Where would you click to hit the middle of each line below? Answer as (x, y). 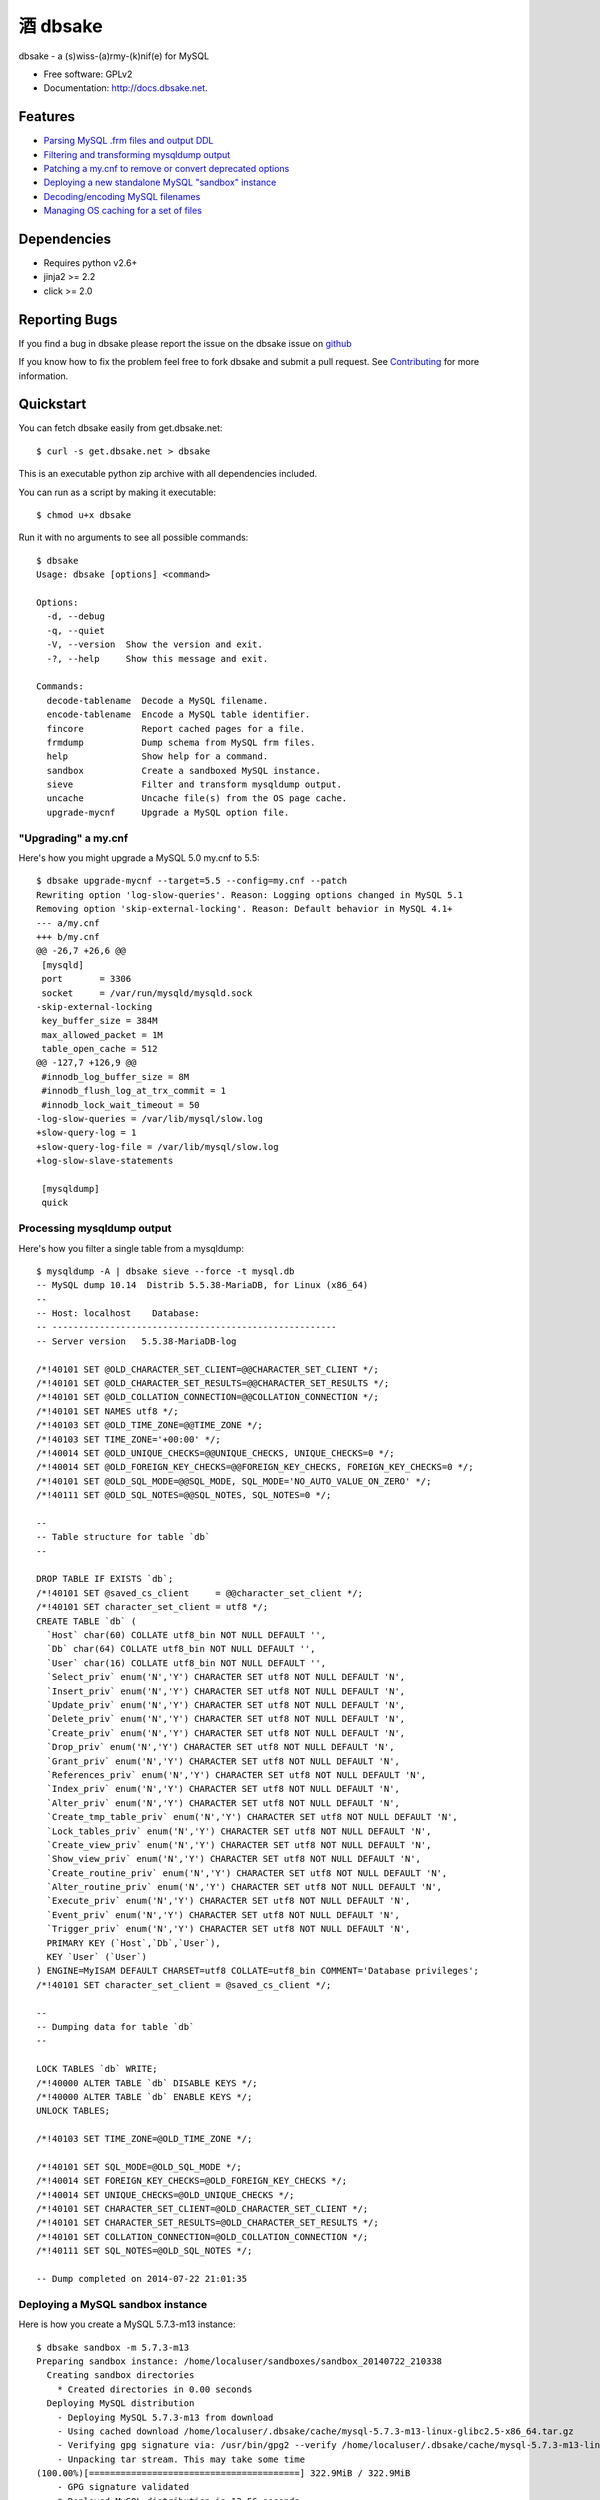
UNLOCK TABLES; (73, 2111)
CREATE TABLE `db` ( (86, 1621)
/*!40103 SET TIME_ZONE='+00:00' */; (129, 1439)
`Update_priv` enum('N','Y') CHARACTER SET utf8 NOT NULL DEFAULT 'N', (226, 1705)
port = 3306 (86, 979)
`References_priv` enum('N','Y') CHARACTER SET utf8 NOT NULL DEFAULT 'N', (236, 1774)
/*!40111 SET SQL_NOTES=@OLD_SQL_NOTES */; (144, 2251)
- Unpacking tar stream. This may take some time (180, 2459)
